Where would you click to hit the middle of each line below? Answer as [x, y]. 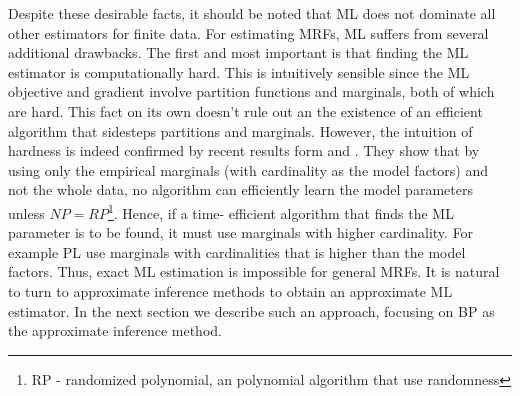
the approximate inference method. [115, 330]
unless [26, 212]
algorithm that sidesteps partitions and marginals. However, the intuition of [240, 130]
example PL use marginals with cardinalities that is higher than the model [237, 251]
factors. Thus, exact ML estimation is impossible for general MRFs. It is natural [254, 271]
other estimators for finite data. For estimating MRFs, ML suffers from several [248, 32]
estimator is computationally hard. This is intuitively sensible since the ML [239, 71]
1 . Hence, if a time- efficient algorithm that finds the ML [280, 211]
